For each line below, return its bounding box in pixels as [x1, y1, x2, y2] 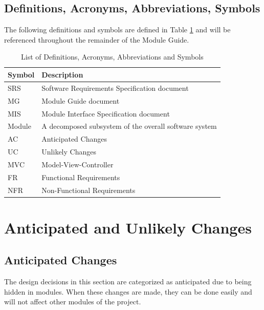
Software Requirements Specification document [41, 82, 189, 93]
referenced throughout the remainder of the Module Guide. [4, 34, 189, 45]
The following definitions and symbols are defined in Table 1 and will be [4, 24, 231, 35]
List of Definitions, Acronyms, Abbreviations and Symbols [21, 51, 204, 62]
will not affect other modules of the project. [4, 296, 141, 307]
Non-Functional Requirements [41, 184, 136, 195]
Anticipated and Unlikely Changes [4, 217, 252, 238]
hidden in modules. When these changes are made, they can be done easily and [4, 286, 252, 297]
